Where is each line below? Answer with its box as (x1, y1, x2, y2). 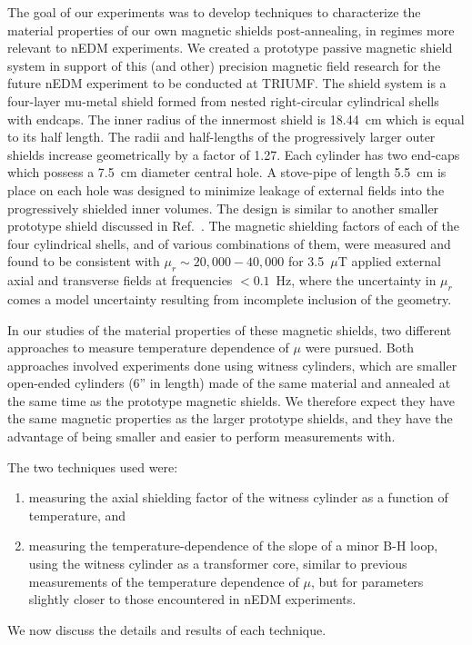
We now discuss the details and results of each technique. (7, 620, 326, 639)
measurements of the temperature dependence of (28, 571, 299, 590)
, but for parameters (310, 571, 424, 590)
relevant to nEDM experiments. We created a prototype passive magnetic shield (7, 38, 453, 57)
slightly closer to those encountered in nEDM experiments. (28, 590, 357, 609)
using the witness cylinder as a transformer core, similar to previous (28, 554, 407, 573)
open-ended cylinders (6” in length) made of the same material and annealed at (7, 373, 451, 392)
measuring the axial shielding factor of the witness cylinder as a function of (28, 488, 448, 507)
